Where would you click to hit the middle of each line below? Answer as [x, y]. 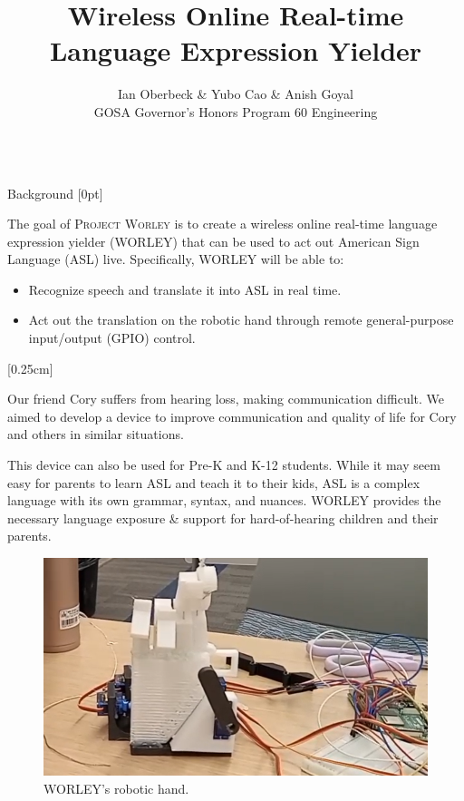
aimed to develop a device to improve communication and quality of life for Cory [232, 416]
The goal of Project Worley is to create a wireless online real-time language [222, 224]
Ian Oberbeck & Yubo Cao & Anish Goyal [235, 94]
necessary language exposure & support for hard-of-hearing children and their [223, 518]
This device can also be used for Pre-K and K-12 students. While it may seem [224, 465]
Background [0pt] [55, 193]
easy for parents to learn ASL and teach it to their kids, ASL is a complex [214, 482]
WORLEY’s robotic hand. [116, 789]
